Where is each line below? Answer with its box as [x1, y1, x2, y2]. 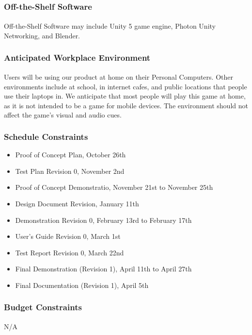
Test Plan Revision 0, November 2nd [15, 166, 125, 176]
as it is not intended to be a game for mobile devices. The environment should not [4, 100, 248, 110]
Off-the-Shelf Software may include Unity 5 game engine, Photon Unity [4, 21, 216, 31]
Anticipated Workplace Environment [4, 51, 151, 63]
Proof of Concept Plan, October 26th [15, 150, 126, 160]
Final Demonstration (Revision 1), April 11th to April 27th [15, 264, 192, 274]
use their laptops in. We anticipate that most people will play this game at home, [4, 91, 246, 101]
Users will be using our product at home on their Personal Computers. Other [4, 72, 233, 82]
